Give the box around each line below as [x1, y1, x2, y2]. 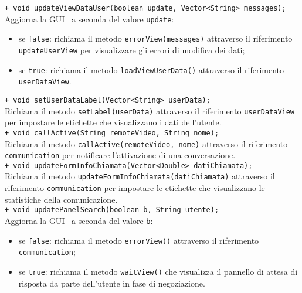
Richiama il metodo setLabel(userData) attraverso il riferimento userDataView [5, 104, 295, 117]
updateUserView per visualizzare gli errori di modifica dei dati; [18, 43, 245, 56]
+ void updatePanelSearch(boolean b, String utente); [5, 206, 219, 214]
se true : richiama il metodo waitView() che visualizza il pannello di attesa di [18, 265, 298, 277]
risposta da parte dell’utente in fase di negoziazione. [18, 277, 205, 289]
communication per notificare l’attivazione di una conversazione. [5, 149, 236, 161]
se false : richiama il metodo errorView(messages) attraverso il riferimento [18, 32, 293, 45]
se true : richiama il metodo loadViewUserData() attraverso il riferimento [18, 63, 284, 76]
